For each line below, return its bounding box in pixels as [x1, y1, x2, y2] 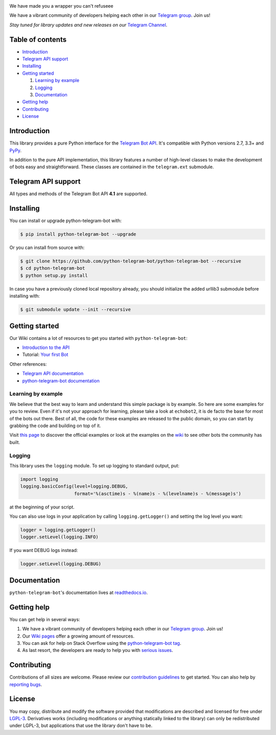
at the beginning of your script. [9, 504, 75, 510]
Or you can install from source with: [9, 244, 85, 251]
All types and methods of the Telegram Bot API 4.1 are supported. [9, 191, 148, 197]
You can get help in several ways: [9, 616, 80, 622]
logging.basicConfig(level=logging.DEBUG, [20, 483, 128, 489]
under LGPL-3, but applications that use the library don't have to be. [9, 723, 153, 729]
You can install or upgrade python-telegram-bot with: [9, 218, 122, 224]
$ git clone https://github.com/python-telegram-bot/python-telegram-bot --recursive [20, 258, 241, 264]
